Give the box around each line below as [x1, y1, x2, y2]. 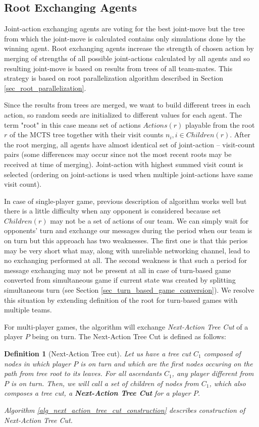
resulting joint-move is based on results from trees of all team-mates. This [4, 63, 233, 73]
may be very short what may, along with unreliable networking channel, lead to [4, 245, 250, 255]
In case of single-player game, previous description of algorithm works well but [4, 195, 247, 206]
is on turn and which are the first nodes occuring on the [80, 358, 253, 368]
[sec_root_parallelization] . [4, 82, 86, 93]
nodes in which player [4, 358, 71, 368]
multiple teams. [4, 304, 52, 315]
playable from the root [185, 119, 255, 130]
